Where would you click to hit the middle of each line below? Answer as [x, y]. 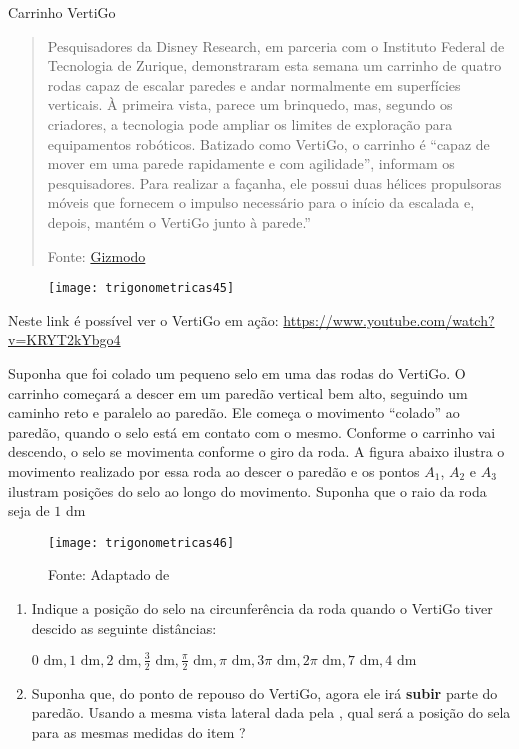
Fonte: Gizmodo [96, 255]
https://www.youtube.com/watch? [389, 319]
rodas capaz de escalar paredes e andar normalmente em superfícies [254, 84]
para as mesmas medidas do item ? [138, 731]
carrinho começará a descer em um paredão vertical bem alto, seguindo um [238, 392]
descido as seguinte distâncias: [124, 627]
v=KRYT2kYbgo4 [64, 339]
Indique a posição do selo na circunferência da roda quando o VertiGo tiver [262, 607]
